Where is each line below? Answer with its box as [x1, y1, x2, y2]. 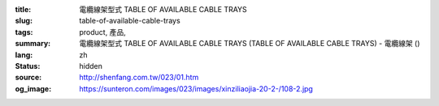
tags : [15, 27, 33, 36]
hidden [79, 61, 103, 70]
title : [15, 5, 32, 14]
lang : [15, 49, 33, 60]
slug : [15, 16, 33, 26]
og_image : [15, 83, 52, 93]
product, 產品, [79, 27, 126, 36]
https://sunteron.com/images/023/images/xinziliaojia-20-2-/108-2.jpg [79, 83, 313, 93]
